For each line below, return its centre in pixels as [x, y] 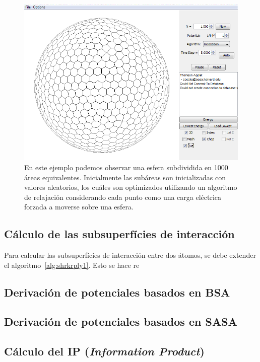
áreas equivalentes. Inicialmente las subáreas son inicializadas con [125, 177]
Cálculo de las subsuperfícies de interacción [119, 234]
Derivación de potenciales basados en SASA [121, 321]
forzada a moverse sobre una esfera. [79, 207]
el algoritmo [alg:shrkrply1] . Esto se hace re [72, 265]
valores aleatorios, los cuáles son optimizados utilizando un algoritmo [131, 187]
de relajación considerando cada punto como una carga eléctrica [123, 197]
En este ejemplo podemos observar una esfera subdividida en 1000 [126, 167]
